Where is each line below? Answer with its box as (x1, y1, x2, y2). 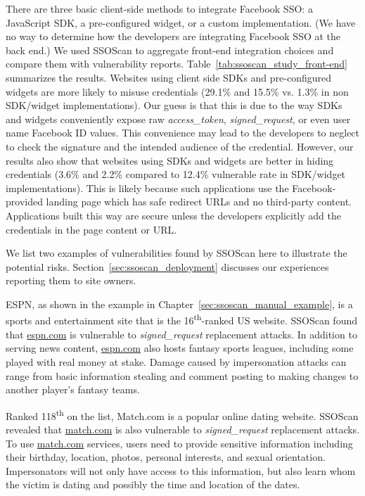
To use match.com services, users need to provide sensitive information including (6, 435, 353, 450)
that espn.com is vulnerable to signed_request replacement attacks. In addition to (6, 326, 357, 341)
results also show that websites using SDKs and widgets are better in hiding (6, 153, 334, 167)
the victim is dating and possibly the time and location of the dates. (6, 477, 300, 492)
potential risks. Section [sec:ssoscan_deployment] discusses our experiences (6, 259, 329, 274)
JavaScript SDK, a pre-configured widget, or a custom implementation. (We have (6, 15, 356, 30)
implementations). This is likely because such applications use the (6, 180, 289, 195)
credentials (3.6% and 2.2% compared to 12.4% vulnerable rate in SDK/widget (6, 167, 346, 182)
